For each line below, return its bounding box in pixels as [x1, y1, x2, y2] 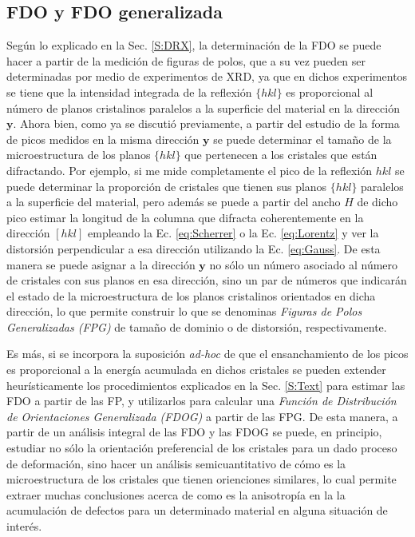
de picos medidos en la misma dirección [6, 130, 200, 147]
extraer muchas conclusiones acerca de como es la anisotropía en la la [6, 486, 346, 503]
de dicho [357, 193, 398, 210]
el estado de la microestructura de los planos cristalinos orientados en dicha [6, 287, 376, 304]
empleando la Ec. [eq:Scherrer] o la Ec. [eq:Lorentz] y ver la [88, 225, 379, 241]
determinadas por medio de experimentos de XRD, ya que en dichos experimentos [6, 68, 408, 85]
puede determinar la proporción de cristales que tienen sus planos [6, 177, 327, 194]
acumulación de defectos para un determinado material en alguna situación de [6, 502, 388, 519]
